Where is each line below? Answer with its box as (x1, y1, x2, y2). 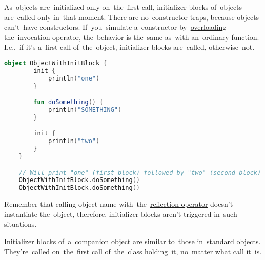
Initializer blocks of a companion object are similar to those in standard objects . (4, 235, 261, 246)
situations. (4, 218, 37, 229)
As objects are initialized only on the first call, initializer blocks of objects (4, 2, 242, 12)
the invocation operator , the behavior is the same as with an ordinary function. (4, 31, 259, 42)
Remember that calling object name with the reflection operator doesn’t (4, 198, 233, 209)
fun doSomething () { (33, 98, 104, 106)
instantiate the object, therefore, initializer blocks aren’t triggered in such (4, 208, 237, 219)
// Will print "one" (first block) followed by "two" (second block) (18, 169, 261, 176)
